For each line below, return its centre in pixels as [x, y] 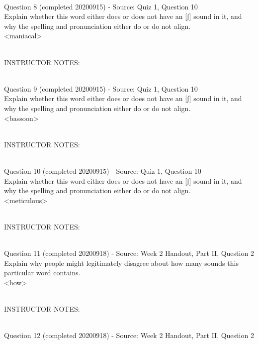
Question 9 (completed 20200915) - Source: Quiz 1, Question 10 [101, 88]
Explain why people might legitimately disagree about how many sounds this [121, 263]
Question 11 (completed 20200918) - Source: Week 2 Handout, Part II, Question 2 [129, 253]
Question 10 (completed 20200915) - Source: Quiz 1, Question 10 [103, 171]
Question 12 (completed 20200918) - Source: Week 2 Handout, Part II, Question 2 [129, 335]
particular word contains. [42, 273]
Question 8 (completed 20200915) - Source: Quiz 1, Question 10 [101, 6]
